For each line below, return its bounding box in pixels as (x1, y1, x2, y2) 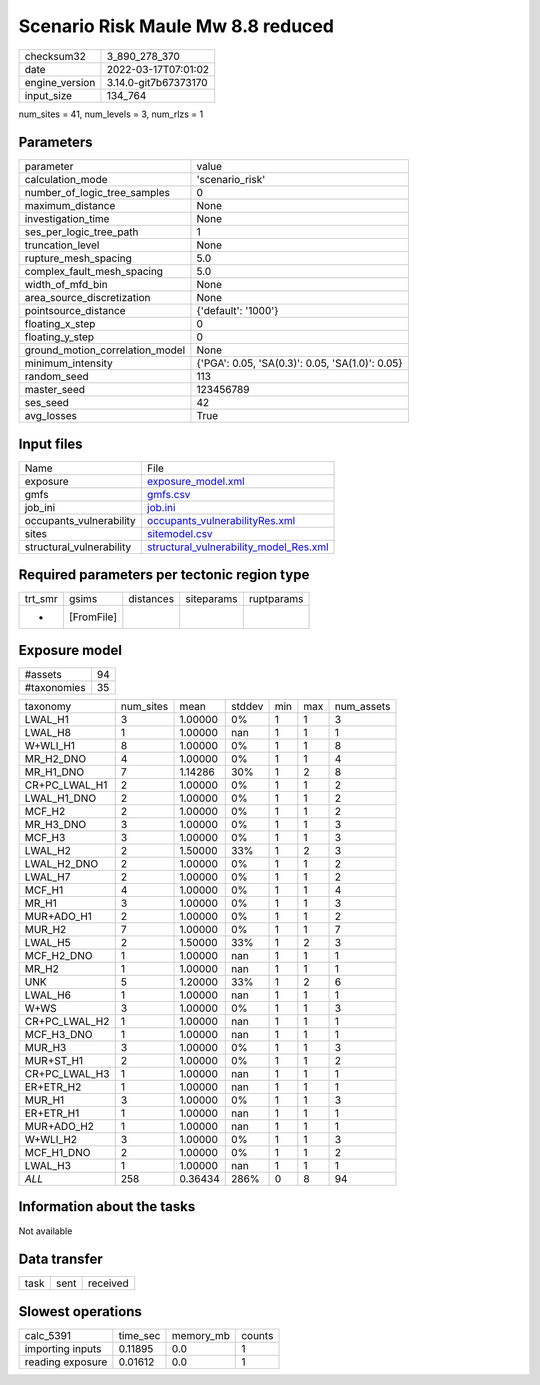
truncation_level (24, 238, 100, 252)
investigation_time (24, 212, 110, 226)
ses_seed (24, 396, 70, 410)
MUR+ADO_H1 (24, 910, 92, 923)
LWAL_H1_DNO (24, 791, 97, 805)
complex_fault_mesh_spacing (24, 265, 164, 279)
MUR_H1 (24, 1093, 65, 1107)
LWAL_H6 (24, 988, 72, 1002)
